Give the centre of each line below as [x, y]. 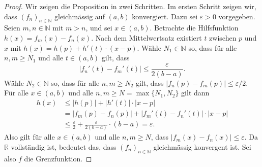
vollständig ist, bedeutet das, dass [64, 147]
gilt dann [195, 93]
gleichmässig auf [79, 16]
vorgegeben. [237, 16]
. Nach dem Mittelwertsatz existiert [147, 37]
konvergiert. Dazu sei [165, 16]
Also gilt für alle [30, 137]
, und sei [99, 28]
